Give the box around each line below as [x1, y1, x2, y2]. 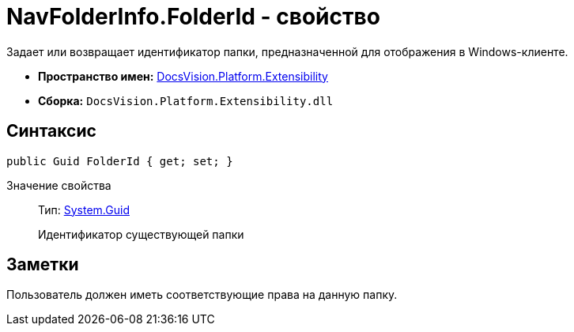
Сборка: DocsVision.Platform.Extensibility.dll [38, 93, 334, 108]
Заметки [6, 255, 79, 275]
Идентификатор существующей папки [38, 227, 244, 241]
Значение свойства [6, 178, 111, 192]
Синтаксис [6, 121, 96, 141]
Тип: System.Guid [38, 202, 130, 217]
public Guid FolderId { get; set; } [6, 154, 233, 168]
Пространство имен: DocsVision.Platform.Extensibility [38, 69, 328, 83]
